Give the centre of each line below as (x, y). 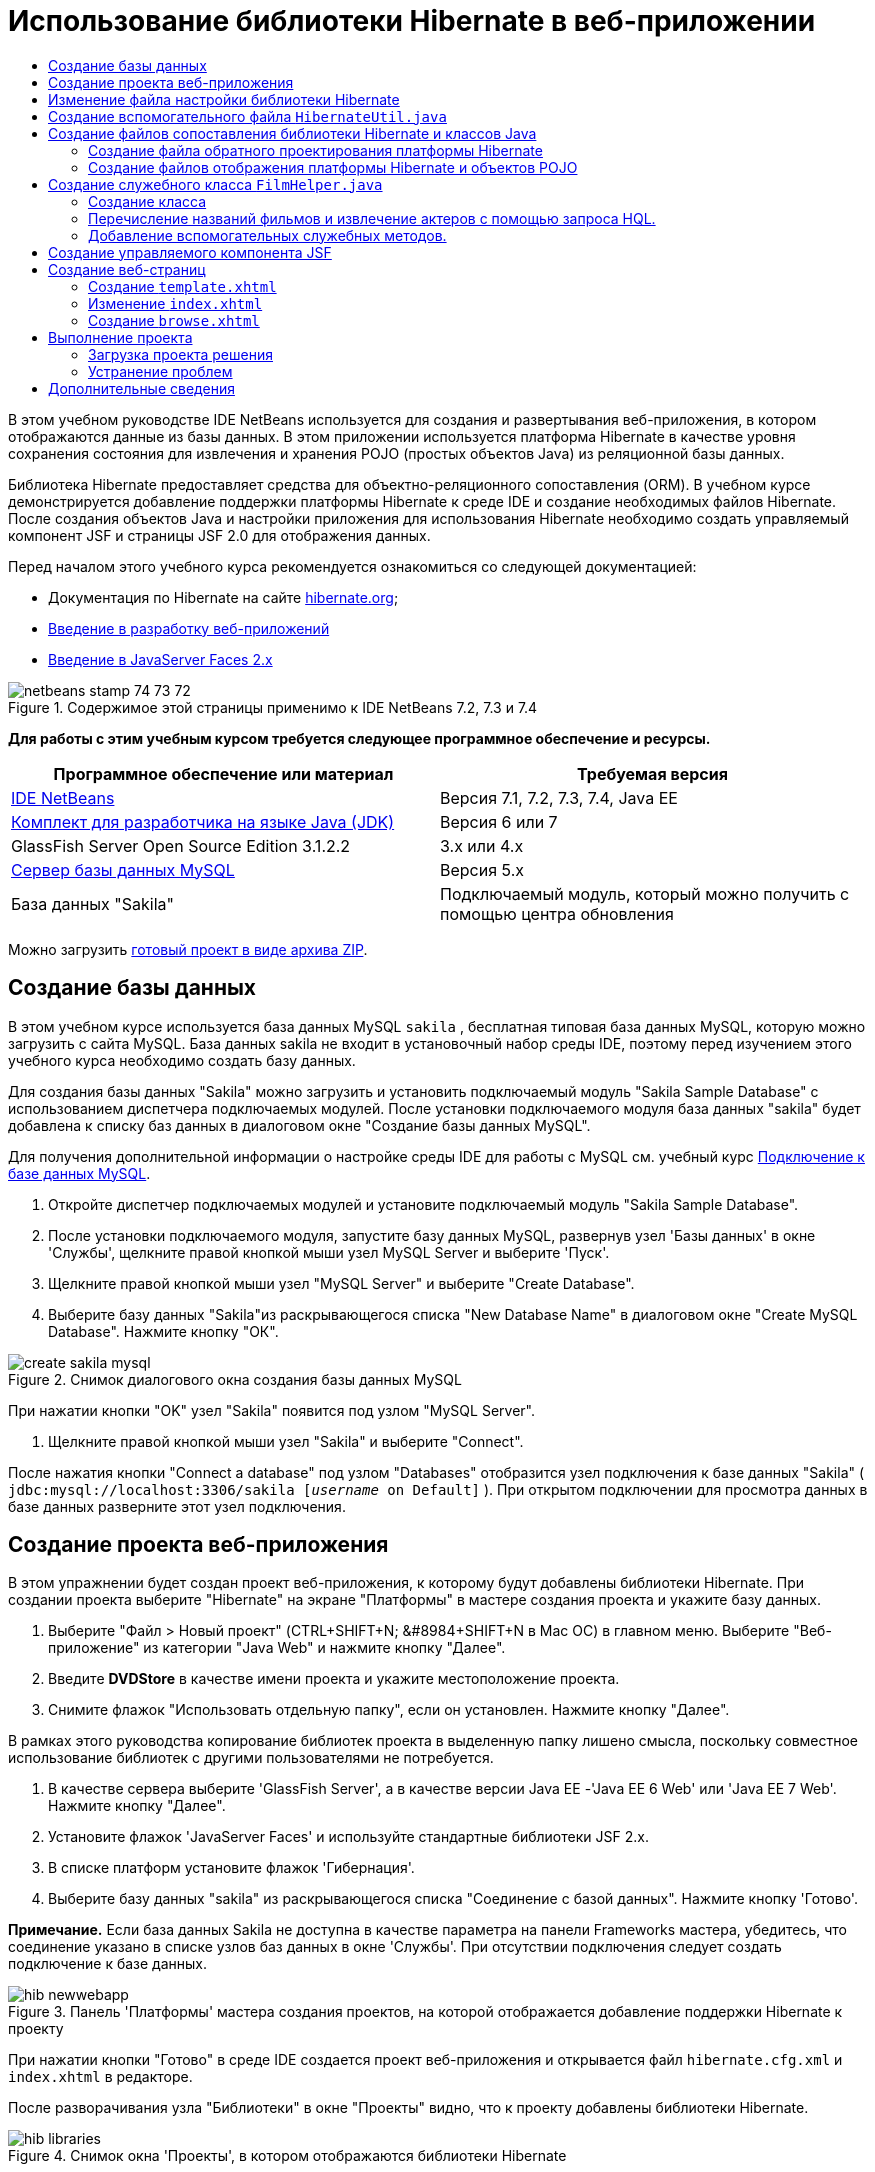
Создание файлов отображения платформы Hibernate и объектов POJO (333, 167)
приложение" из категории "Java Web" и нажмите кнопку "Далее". (277, 1648)
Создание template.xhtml (182, 286)
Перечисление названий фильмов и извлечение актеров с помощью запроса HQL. (372, 218)
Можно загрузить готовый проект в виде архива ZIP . (188, 949)
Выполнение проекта (120, 337)
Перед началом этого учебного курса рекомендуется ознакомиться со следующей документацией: (352, 566)
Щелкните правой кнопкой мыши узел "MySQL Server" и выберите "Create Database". (341, 1283)
